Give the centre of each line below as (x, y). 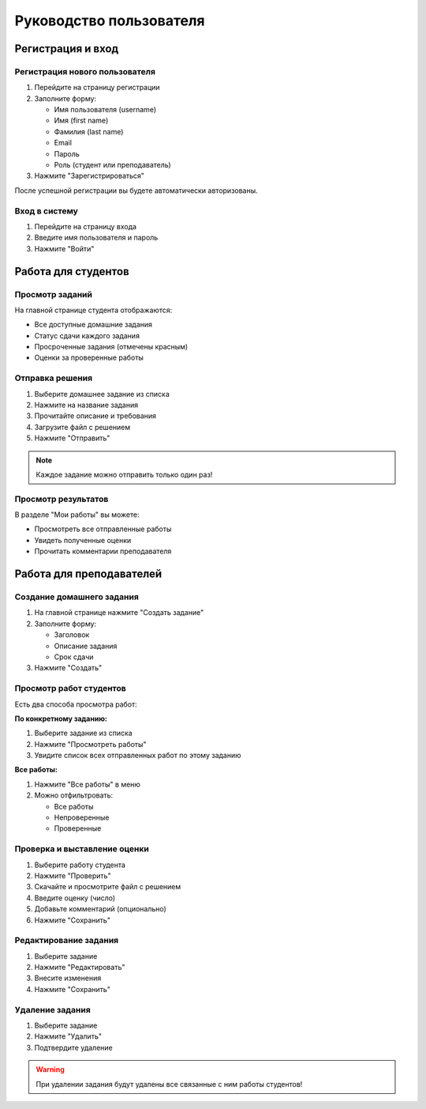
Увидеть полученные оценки (83, 540)
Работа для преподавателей (88, 574)
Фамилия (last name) (89, 131)
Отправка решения (54, 378)
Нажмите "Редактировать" (80, 968)
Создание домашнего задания (77, 597)
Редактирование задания (67, 941)
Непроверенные (82, 817)
